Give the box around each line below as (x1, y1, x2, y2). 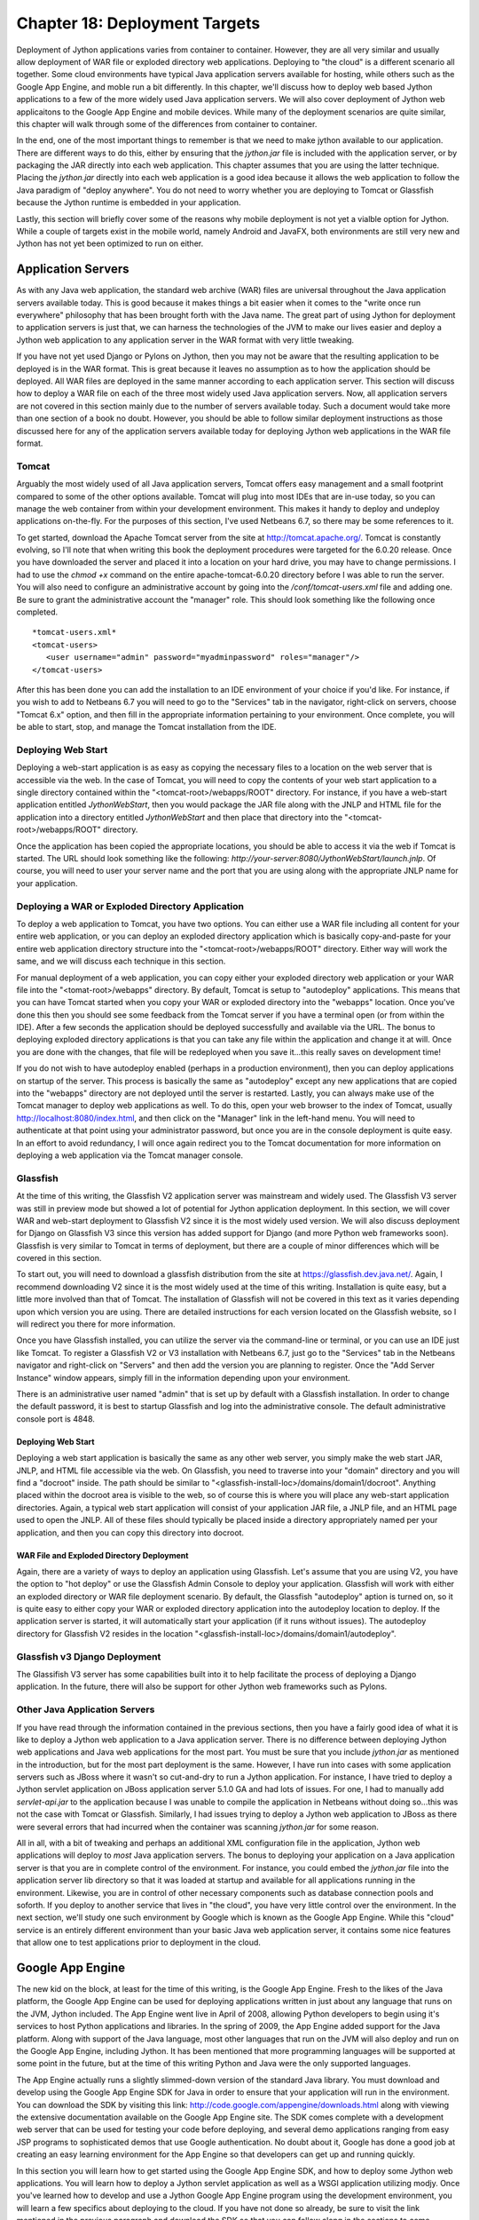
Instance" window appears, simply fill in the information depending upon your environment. (16, 1372, 350, 1383)
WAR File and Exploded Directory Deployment (16, 1550, 189, 1560)
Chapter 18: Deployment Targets (16, 13, 261, 33)
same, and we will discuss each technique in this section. (16, 955, 226, 967)
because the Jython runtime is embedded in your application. (16, 197, 241, 208)
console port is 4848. (16, 1413, 95, 1424)
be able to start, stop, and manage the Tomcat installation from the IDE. (16, 722, 277, 733)
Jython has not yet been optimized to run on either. (16, 238, 204, 249)
